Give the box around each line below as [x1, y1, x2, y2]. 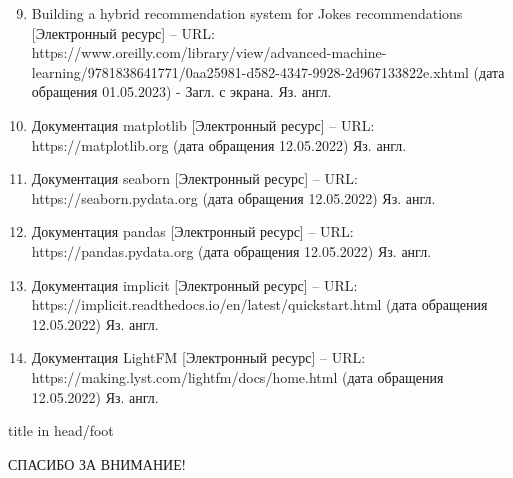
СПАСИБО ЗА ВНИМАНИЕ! [8, 453, 186, 474]
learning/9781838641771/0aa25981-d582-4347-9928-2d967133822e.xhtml [31, 61, 469, 82]
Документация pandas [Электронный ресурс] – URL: [31, 221, 354, 242]
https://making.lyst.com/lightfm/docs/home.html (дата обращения [31, 366, 444, 387]
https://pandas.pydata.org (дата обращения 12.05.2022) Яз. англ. [31, 240, 432, 261]
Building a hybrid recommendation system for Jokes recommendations [31, 3, 463, 23]
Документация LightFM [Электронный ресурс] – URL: [31, 347, 366, 368]
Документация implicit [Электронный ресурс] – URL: [31, 274, 358, 295]
